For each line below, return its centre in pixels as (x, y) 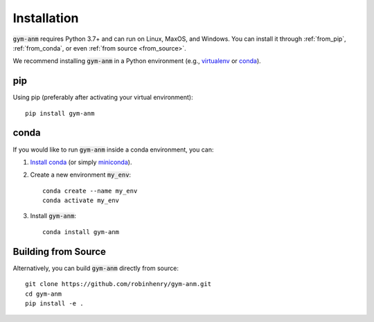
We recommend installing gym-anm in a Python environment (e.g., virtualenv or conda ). (137, 61)
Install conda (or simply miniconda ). (81, 162)
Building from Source (60, 252)
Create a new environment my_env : (81, 175)
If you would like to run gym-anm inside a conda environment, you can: (113, 150)
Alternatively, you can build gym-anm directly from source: (96, 268)
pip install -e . (54, 303)
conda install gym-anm (81, 232)
